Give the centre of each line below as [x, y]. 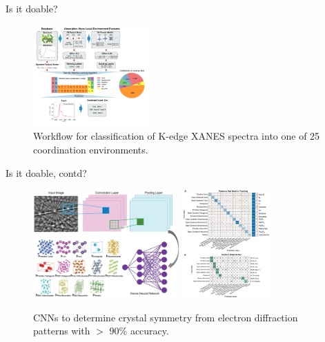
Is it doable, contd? [46, 172]
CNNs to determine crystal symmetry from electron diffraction [166, 317]
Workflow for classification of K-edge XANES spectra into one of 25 [177, 136]
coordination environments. [91, 150]
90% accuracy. [139, 331]
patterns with [62, 331]
